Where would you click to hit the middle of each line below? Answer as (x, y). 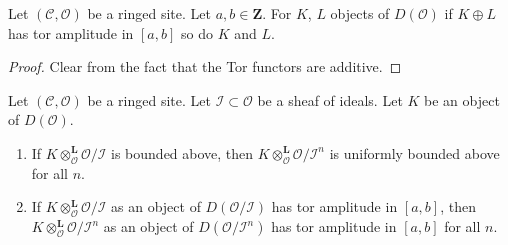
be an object (462, 99)
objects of (360, 13)
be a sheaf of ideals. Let (330, 99)
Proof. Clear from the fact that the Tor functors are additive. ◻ (205, 66)
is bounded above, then (182, 152)
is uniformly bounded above (414, 152)
